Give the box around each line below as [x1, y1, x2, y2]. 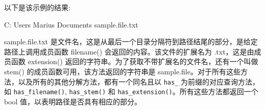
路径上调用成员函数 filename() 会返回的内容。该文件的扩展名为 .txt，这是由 [4, 46, 254, 57]
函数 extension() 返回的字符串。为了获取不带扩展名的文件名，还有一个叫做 [11, 56, 258, 67]
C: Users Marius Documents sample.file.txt [4, 19, 138, 30]
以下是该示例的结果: [4, 2, 70, 12]
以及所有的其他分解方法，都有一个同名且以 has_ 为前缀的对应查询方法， [18, 76, 259, 87]
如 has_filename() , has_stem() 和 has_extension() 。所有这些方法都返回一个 [4, 86, 258, 97]
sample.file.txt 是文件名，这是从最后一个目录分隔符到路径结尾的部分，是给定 [4, 36, 258, 47]
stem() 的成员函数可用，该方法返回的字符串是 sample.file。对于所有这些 [4, 66, 240, 76]
